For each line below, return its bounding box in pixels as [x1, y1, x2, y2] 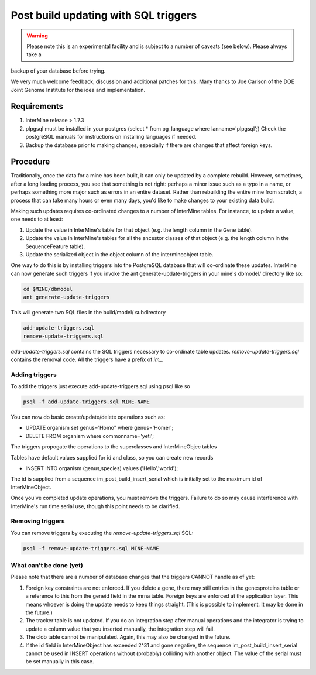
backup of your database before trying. [11, 67, 106, 74]
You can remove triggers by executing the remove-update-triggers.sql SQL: [11, 529, 194, 536]
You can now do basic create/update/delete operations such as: [11, 413, 166, 420]
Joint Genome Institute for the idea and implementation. [11, 86, 146, 93]
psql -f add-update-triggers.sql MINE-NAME [23, 399, 150, 405]
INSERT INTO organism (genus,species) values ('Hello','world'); [25, 464, 178, 471]
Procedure [11, 157, 50, 167]
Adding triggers [11, 371, 57, 379]
